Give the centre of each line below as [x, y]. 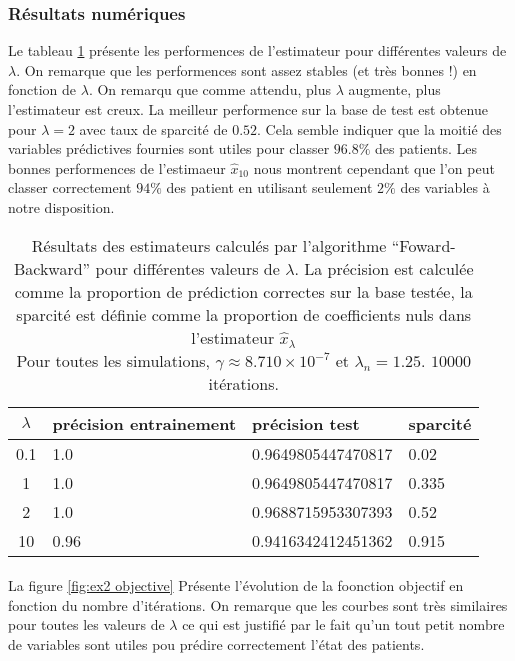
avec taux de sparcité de [153, 128]
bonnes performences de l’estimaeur [117, 167]
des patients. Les [426, 148]
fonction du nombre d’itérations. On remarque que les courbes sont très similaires [258, 604]
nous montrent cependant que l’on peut [374, 167]
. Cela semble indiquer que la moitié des [379, 128]
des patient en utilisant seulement [269, 187]
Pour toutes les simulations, [113, 360]
